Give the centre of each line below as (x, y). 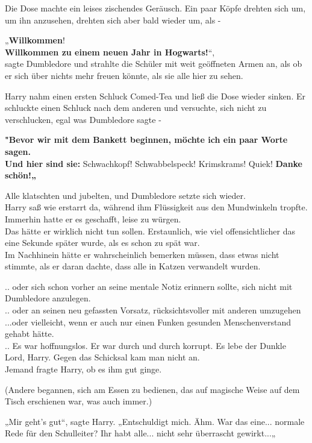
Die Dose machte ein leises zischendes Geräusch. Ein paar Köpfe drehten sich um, (155, 8)
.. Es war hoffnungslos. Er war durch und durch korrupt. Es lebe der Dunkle (145, 345)
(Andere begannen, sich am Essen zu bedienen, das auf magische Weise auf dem (152, 389)
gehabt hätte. (30, 334)
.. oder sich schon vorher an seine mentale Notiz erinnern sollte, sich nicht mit (149, 286)
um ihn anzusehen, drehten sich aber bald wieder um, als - (113, 20)
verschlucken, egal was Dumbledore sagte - (83, 119)
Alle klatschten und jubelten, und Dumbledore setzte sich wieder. (125, 195)
